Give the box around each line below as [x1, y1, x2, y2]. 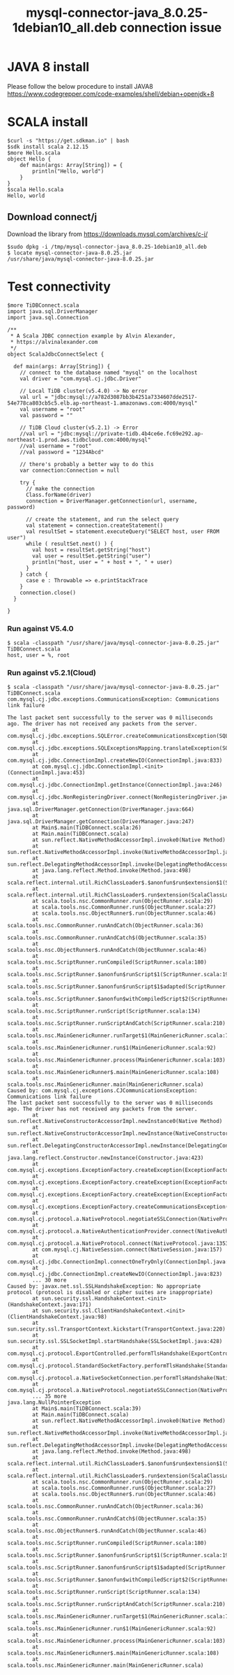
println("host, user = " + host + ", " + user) [32, 558, 173, 565]
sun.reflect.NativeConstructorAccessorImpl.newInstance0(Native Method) [7, 1118, 223, 1125]
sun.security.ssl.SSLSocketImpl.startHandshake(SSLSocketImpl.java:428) [7, 1338, 223, 1345]
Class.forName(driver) [25, 491, 92, 498]
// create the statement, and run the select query [25, 516, 179, 523]
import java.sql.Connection [7, 314, 89, 321]
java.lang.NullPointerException [7, 1399, 101, 1406]
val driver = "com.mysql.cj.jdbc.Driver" [19, 375, 141, 382]
